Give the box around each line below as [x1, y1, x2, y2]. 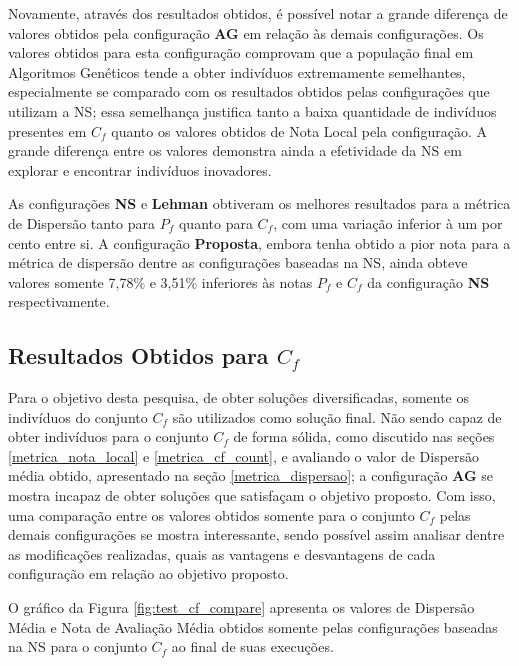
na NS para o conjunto [8, 636, 147, 657]
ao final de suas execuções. [171, 636, 334, 657]
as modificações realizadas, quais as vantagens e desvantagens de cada [8, 543, 436, 564]
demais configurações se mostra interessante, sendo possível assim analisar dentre [8, 524, 505, 545]
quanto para [178, 212, 253, 233]
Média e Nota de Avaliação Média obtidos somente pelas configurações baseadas [8, 616, 498, 637]
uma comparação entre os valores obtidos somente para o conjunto [8, 504, 415, 525]
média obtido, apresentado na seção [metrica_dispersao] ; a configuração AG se [8, 465, 493, 486]
